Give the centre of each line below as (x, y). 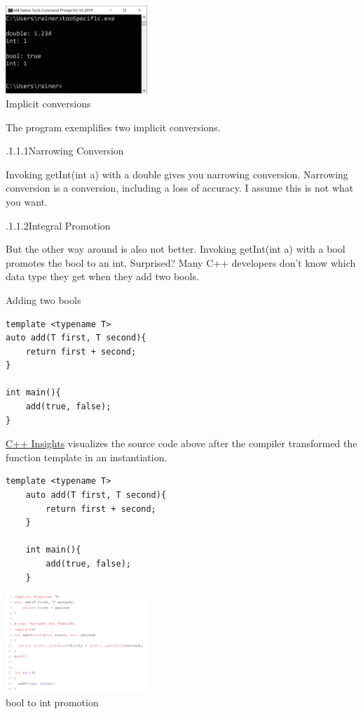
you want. (27, 201)
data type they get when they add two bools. (102, 276)
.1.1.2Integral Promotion (58, 225)
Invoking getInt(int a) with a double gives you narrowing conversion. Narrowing (177, 174)
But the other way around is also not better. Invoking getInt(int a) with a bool (176, 249)
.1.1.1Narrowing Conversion (65, 151)
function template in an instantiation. (87, 457)
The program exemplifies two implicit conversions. (113, 127)
